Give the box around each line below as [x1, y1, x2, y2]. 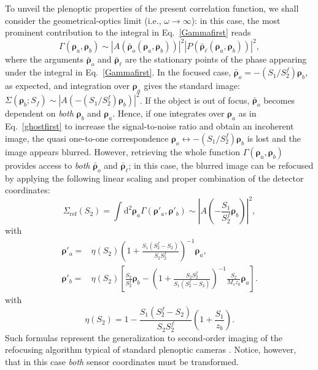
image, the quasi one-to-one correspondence [5, 131, 169, 144]
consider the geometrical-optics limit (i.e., [5, 13, 161, 26]
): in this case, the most [191, 13, 281, 26]
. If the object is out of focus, [139, 93, 250, 106]
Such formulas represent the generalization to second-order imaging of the [5, 331, 282, 344]
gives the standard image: [144, 79, 240, 92]
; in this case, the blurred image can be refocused [128, 158, 314, 171]
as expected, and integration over [5, 79, 130, 92]
